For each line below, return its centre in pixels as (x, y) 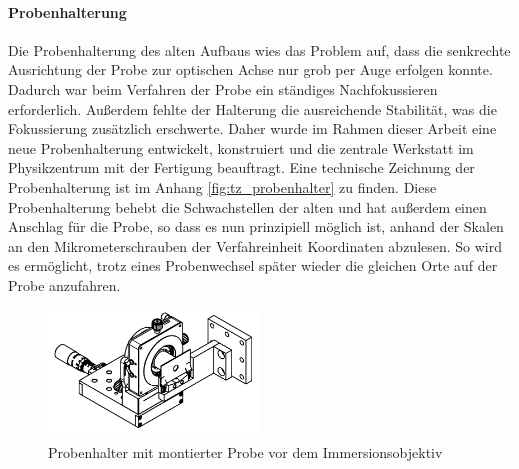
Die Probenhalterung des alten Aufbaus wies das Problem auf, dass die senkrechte (259, 49)
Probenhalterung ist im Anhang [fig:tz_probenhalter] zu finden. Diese (222, 186)
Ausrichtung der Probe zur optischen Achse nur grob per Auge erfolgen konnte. (250, 69)
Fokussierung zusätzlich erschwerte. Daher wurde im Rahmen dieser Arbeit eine (252, 128)
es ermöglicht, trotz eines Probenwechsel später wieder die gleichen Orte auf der (253, 265)
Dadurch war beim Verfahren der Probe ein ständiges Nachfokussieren (223, 88)
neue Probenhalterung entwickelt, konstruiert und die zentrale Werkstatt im (241, 147)
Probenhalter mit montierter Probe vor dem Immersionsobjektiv (245, 451)
